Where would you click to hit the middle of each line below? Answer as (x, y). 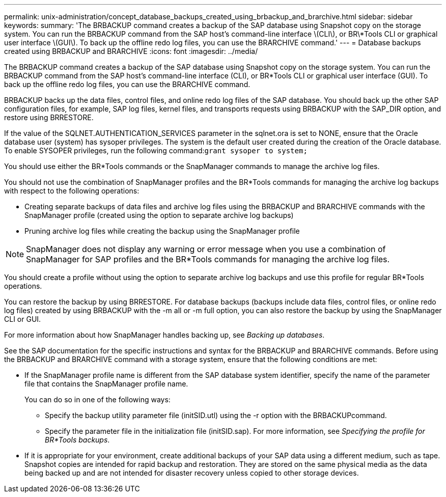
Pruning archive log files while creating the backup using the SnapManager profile (162, 231)
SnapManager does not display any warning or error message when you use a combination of (206, 249)
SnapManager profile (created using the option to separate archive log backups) (159, 215)
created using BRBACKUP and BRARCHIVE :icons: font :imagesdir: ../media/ (131, 51)
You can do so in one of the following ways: (97, 399)
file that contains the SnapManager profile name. (106, 384)
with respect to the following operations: (72, 191)
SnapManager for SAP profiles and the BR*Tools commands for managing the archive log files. (208, 259)
